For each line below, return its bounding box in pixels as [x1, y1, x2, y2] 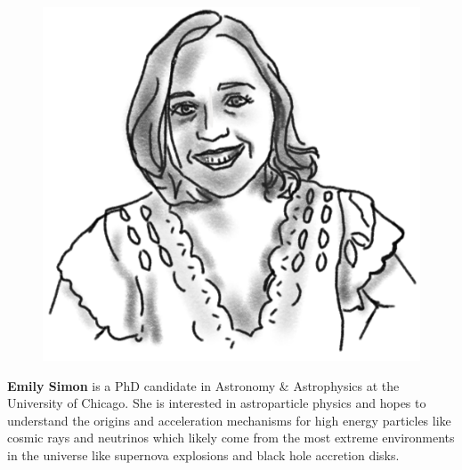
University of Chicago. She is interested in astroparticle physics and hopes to [7, 394, 426, 412]
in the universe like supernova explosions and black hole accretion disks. [7, 445, 400, 464]
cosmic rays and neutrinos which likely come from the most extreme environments [7, 428, 455, 447]
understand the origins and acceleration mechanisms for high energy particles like [7, 410, 451, 429]
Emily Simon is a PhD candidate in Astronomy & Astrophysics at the [7, 376, 400, 394]
